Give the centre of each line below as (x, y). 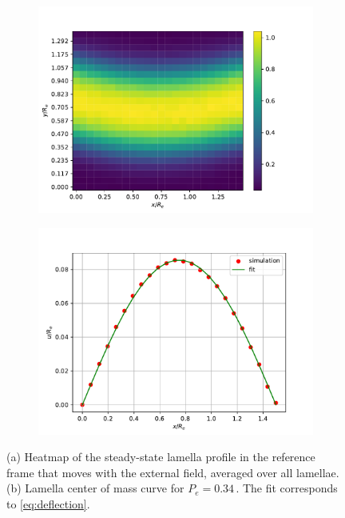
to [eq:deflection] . (48, 503)
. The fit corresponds (287, 488)
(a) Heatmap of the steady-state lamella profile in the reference (161, 457)
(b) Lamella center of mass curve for (95, 488)
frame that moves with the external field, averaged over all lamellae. (173, 472)
